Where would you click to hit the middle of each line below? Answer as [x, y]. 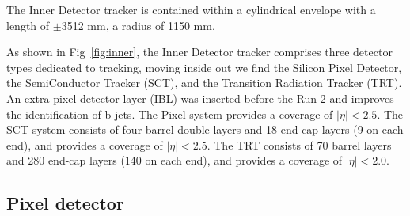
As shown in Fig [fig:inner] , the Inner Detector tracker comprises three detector [199, 52]
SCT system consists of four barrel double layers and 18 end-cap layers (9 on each [205, 129]
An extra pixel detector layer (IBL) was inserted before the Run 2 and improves [200, 98]
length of [28, 25]
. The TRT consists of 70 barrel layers [299, 144]
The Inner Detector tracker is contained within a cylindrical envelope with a [191, 9]
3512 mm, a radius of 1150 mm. [138, 25]
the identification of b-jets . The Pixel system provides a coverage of [170, 114]
